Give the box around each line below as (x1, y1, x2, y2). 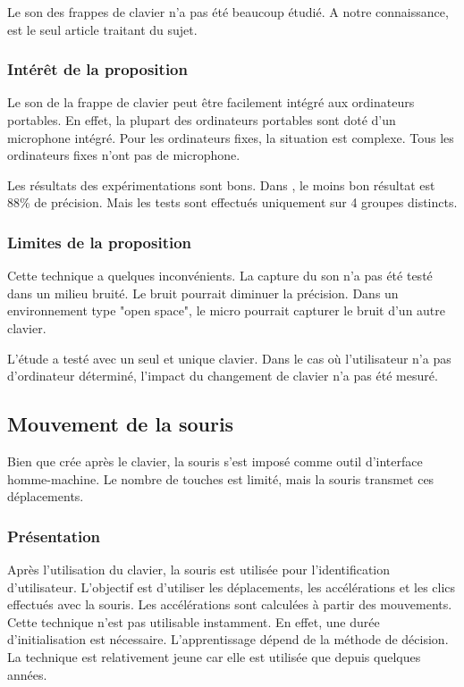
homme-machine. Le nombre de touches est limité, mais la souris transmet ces (7, 469, 434, 488)
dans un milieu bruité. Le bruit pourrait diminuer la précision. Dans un (7, 283, 399, 302)
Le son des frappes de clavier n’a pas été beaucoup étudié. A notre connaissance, (7, 3, 449, 21)
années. (7, 665, 47, 683)
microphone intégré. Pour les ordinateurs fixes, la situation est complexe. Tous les (7, 128, 454, 147)
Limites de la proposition (7, 230, 192, 253)
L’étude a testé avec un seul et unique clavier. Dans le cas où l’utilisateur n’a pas (7, 348, 451, 367)
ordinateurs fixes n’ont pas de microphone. (7, 146, 240, 164)
